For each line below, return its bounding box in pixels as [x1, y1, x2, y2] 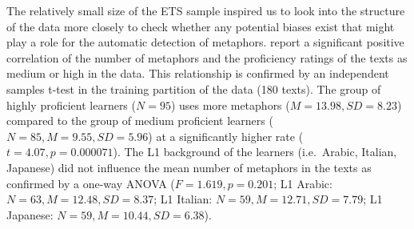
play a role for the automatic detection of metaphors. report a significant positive [6, 34, 404, 50]
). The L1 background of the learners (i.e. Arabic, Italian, [113, 143, 397, 160]
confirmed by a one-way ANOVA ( [6, 175, 175, 191]
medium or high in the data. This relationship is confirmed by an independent [6, 65, 389, 82]
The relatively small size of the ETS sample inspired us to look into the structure [6, 2, 405, 18]
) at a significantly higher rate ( [148, 127, 304, 144]
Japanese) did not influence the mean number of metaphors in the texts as [6, 159, 372, 175]
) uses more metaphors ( [170, 96, 290, 113]
